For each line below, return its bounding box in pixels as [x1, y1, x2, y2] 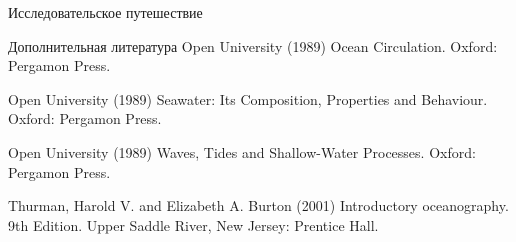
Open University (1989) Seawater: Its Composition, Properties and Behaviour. [8, 88, 488, 109]
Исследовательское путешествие [8, 2, 203, 22]
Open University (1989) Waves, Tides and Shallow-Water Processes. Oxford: [8, 141, 476, 162]
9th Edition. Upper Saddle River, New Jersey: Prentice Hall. [8, 214, 379, 235]
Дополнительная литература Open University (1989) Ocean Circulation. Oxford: [8, 35, 498, 56]
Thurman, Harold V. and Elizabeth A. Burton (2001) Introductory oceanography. [8, 195, 509, 216]
